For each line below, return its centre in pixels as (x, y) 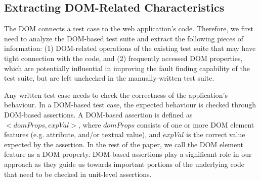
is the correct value (216, 134)
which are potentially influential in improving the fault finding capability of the (127, 68)
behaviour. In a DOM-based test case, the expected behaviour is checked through (130, 105)
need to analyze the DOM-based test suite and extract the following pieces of (124, 38)
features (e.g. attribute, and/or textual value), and (82, 134)
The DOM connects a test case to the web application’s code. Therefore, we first (129, 28)
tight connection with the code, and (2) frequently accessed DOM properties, (123, 58)
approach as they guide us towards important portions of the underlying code (124, 164)
